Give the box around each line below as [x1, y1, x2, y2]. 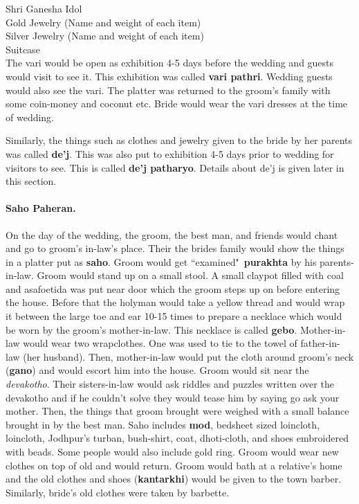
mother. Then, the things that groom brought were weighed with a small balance [6, 404, 349, 418]
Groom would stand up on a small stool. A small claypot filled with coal [37, 268, 344, 282]
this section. [6, 174, 57, 188]
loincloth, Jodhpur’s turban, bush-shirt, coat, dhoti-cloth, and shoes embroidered [6, 431, 349, 445]
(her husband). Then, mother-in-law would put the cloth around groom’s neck [23, 349, 354, 363]
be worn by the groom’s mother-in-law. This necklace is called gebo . [6, 322, 297, 336]
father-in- [300, 336, 340, 350]
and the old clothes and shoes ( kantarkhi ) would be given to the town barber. [6, 471, 342, 486]
